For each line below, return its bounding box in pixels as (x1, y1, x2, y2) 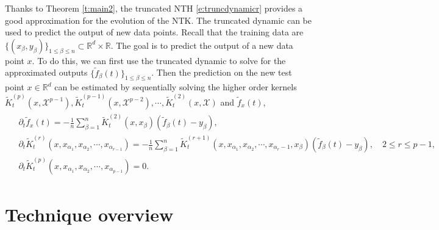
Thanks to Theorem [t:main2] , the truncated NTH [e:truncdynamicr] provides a (5, 2, 303, 14)
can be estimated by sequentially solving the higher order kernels (54, 81, 297, 93)
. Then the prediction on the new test (151, 66, 292, 79)
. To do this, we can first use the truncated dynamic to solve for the (32, 54, 286, 66)
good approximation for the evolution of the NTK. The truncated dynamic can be (5, 13, 312, 26)
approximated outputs (5, 66, 88, 79)
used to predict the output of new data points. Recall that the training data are (5, 26, 304, 38)
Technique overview (5, 201, 174, 226)
